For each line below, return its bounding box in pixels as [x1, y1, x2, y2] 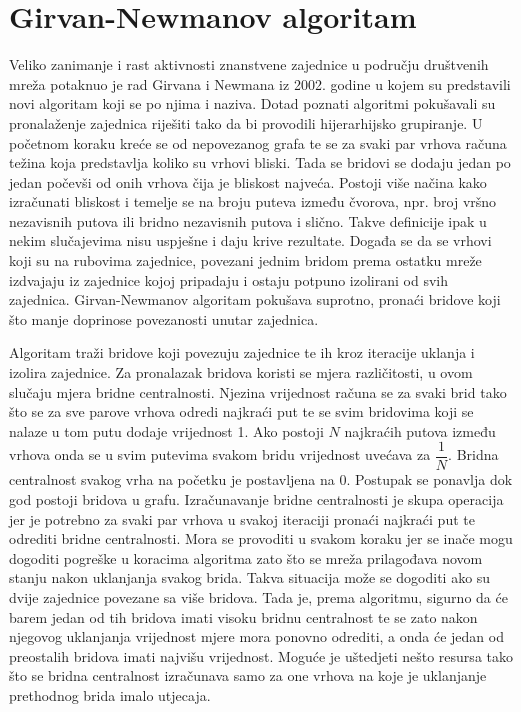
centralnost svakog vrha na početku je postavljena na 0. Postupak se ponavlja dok [9, 469, 513, 490]
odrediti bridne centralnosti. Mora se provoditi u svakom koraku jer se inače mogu [9, 528, 513, 549]
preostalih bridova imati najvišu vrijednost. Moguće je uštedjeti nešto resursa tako [9, 645, 513, 666]
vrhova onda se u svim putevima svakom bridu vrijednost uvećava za [9, 444, 431, 465]
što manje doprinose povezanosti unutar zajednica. [9, 308, 319, 329]
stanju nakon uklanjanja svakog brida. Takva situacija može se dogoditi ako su [9, 567, 491, 588]
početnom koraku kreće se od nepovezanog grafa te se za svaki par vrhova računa [9, 132, 507, 153]
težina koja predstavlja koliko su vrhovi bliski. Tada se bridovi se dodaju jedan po [9, 152, 511, 173]
